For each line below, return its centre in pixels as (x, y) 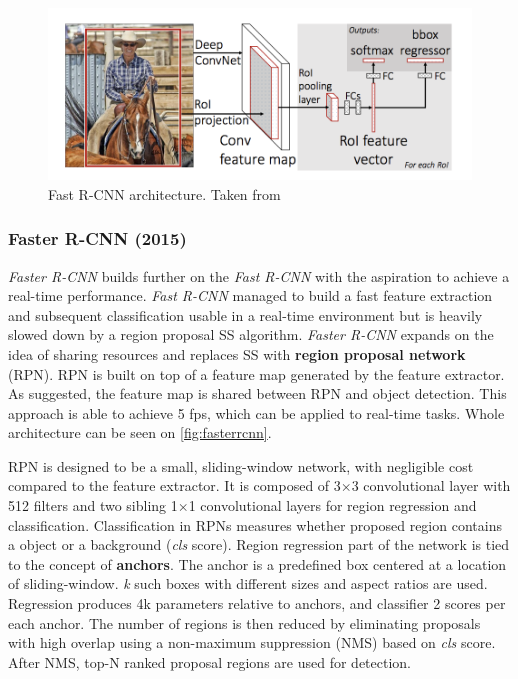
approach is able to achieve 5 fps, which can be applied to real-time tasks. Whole (256, 412)
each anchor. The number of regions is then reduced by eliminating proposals (244, 622)
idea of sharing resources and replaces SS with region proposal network (237, 353)
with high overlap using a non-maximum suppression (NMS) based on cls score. (252, 642)
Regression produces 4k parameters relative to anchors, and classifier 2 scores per (257, 603)
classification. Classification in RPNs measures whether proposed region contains (255, 524)
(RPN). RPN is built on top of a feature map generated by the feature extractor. (256, 373)
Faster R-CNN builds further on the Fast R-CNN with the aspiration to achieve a (259, 275)
